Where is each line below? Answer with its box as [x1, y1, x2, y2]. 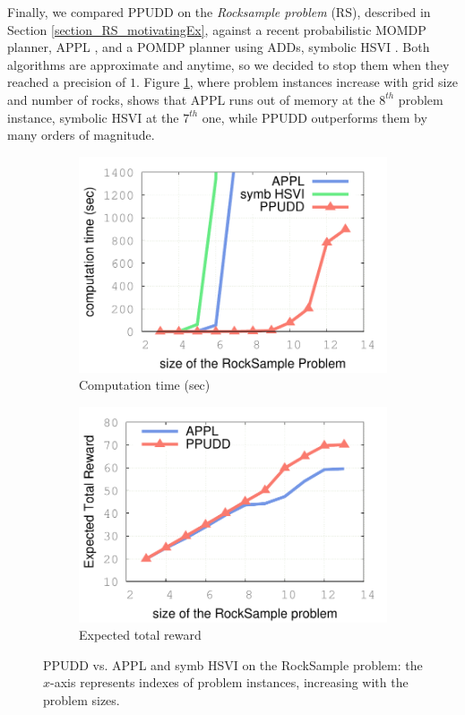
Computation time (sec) [79, 375, 211, 394]
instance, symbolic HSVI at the [7, 108, 179, 126]
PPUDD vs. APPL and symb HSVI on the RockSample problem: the [43, 655, 423, 674]
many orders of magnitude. [7, 125, 155, 144]
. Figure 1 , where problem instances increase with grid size [136, 73, 458, 91]
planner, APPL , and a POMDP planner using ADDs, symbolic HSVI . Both [7, 38, 430, 56]
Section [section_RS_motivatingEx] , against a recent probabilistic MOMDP [7, 20, 426, 39]
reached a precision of [7, 73, 126, 91]
